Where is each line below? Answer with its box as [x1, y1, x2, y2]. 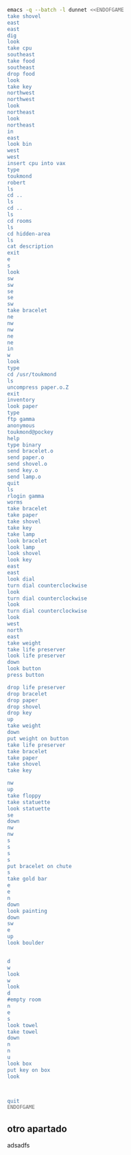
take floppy [7, 792, 41, 799]
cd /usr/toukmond [7, 371, 57, 378]
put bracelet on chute [7, 863, 72, 870]
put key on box [7, 1066, 51, 1073]
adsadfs [7, 1141, 30, 1149]
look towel [7, 1022, 38, 1028]
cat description [7, 243, 53, 250]
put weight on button [7, 735, 69, 742]
